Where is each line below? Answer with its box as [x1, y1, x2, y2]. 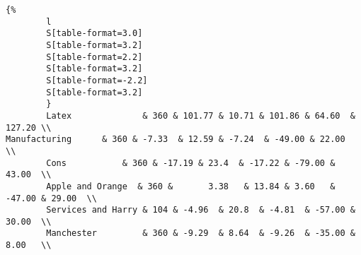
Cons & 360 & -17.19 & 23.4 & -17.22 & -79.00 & [46, 158, 336, 168]
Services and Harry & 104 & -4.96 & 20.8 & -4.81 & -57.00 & [46, 205, 355, 215]
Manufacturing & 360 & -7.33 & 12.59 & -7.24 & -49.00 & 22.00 [6, 134, 345, 145]
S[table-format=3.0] [46, 28, 143, 39]
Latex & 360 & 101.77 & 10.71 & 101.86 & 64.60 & [46, 110, 355, 121]
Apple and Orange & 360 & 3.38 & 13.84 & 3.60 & [46, 181, 336, 191]
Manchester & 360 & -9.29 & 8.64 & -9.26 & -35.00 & [46, 228, 355, 239]
